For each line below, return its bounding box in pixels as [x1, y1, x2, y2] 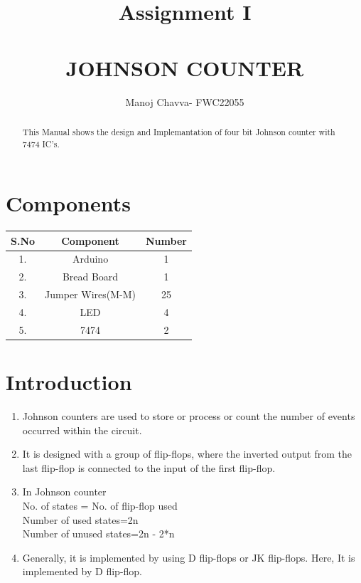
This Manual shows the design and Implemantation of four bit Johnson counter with [22, 125, 335, 137]
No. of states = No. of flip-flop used [22, 498, 178, 513]
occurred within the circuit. [22, 422, 142, 437]
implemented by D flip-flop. [22, 564, 143, 579]
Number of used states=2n [22, 512, 139, 527]
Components [6, 189, 131, 218]
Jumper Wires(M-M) [45, 287, 136, 302]
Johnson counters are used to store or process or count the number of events [22, 409, 355, 424]
